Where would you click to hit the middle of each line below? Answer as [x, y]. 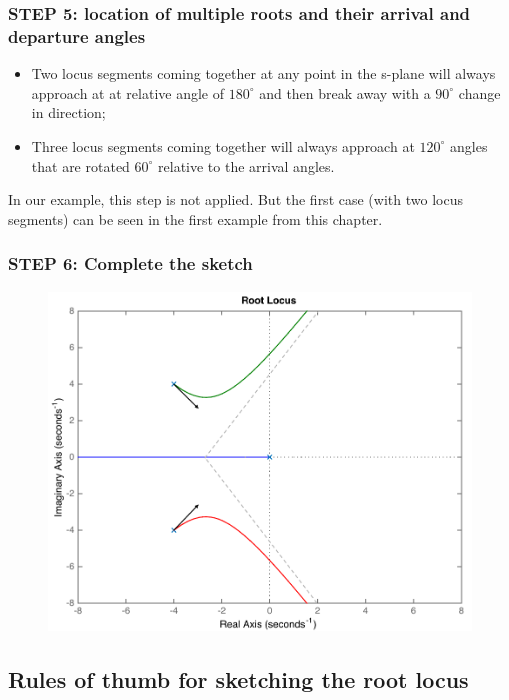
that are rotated [80, 165]
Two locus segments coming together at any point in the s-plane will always [263, 73]
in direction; [68, 112]
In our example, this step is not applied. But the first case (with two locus [235, 199]
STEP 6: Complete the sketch [130, 263]
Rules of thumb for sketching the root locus [238, 679]
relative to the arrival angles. [246, 165]
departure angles [77, 35]
